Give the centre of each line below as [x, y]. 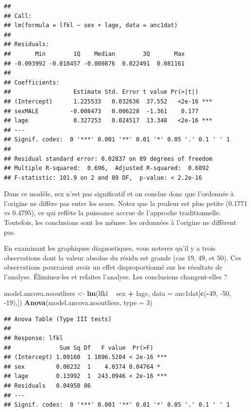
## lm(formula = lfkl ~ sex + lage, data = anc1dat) [91, 26]
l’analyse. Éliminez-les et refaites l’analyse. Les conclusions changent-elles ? [116, 277]
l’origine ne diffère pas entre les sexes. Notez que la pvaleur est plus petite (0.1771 [126, 203]
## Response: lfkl [33, 338]
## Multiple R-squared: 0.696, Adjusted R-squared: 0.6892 [107, 168]
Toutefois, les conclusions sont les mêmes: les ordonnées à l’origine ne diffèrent [120, 222]
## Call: [18, 16]
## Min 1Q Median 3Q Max [94, 54]
